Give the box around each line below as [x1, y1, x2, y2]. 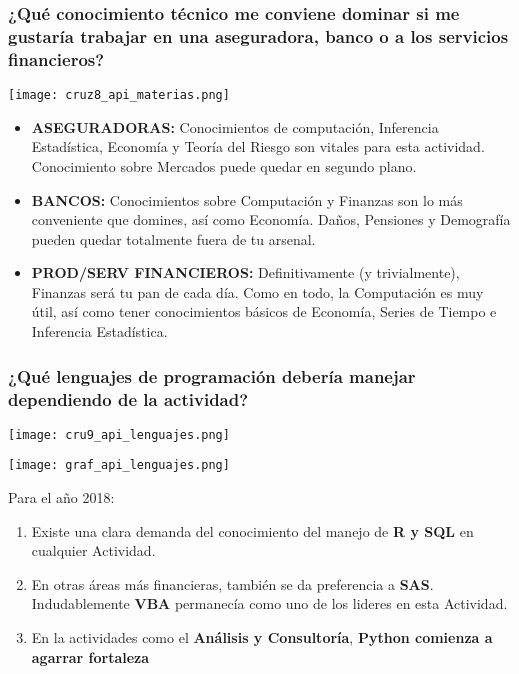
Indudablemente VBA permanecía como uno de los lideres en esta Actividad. [31, 593, 508, 614]
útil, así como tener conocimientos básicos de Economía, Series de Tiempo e [31, 301, 497, 322]
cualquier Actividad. [31, 540, 156, 561]
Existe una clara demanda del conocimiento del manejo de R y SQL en [31, 520, 474, 541]
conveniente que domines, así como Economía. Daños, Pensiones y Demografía [31, 209, 511, 230]
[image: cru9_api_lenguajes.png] [8, 427, 230, 442]
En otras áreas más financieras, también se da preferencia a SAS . [31, 573, 434, 594]
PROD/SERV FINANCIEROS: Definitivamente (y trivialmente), [31, 262, 460, 283]
